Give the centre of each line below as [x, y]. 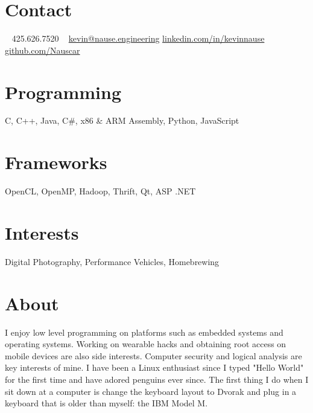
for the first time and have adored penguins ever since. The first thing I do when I [157, 379]
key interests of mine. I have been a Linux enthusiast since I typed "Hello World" [154, 367]
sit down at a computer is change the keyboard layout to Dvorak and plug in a [151, 391]
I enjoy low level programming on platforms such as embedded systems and [144, 332]
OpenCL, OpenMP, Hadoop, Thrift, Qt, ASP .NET [100, 191]
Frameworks [56, 162]
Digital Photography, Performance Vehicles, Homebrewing [112, 261]
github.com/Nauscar [43, 50]
